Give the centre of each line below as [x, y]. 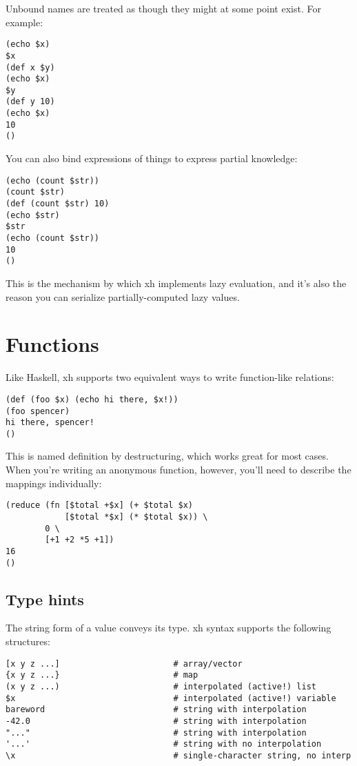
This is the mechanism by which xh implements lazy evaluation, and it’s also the [176, 283]
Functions [52, 344]
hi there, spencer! [50, 423]
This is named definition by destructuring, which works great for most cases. [167, 456]
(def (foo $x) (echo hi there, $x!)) [92, 399]
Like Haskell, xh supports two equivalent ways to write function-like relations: [170, 377]
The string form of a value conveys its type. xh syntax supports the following [169, 628]
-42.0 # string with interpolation [156, 721]
